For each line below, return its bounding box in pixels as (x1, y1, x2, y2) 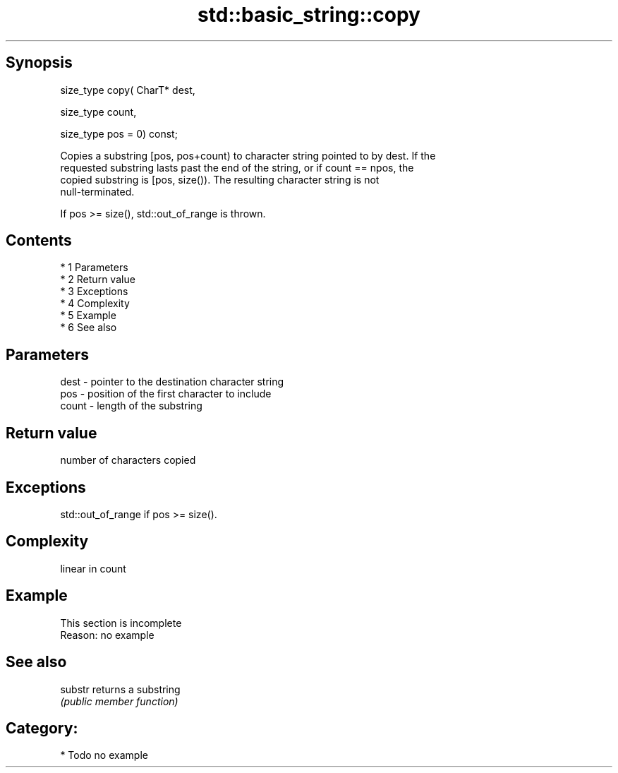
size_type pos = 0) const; (60, 127, 178, 140)
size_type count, (60, 105, 137, 118)
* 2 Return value (60, 273, 135, 286)
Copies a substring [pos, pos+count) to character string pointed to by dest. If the (60, 149, 436, 162)
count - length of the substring (60, 400, 202, 412)
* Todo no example (60, 749, 148, 762)
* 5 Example (60, 309, 116, 322)
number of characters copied (60, 454, 196, 467)
